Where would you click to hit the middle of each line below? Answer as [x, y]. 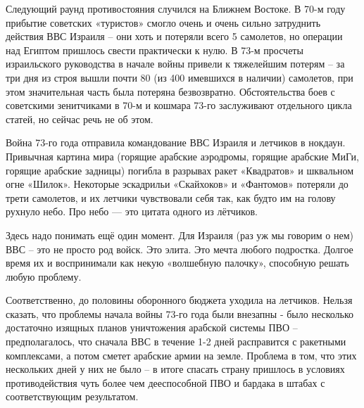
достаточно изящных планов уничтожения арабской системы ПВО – [152, 327]
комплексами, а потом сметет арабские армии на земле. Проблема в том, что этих [181, 355]
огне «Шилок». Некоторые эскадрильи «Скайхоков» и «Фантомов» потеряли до [177, 184]
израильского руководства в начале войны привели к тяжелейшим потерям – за [175, 64]
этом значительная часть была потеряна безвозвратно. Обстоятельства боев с [170, 91]
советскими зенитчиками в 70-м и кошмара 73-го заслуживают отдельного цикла [179, 105]
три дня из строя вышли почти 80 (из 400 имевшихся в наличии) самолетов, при [180, 77]
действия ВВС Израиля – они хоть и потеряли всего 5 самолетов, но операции [174, 36]
